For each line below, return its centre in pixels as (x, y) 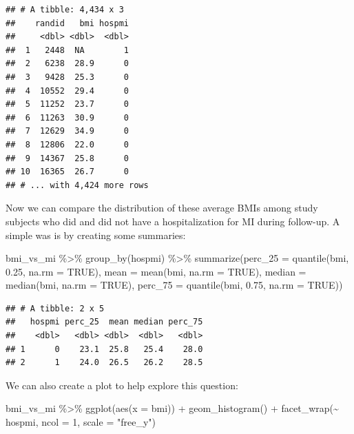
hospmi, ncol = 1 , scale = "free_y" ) (81, 422)
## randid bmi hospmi (67, 23)
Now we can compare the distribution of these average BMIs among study (162, 208)
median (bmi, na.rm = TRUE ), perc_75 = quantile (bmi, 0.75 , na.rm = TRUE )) (174, 285)
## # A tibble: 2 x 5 (55, 308)
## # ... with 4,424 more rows (77, 185)
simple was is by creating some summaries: (96, 235)
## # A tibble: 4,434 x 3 (65, 10)
